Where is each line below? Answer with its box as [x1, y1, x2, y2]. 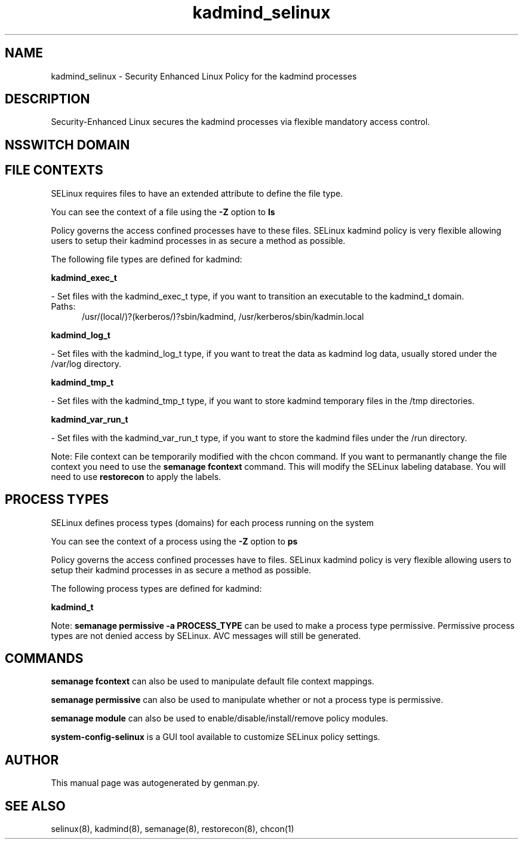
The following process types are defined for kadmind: [51, 583, 262, 594]
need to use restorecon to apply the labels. [51, 471, 221, 482]
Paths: [51, 301, 76, 311]
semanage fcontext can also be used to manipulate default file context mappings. [51, 676, 374, 687]
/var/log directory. [51, 358, 122, 369]
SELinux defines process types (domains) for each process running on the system [51, 517, 374, 528]
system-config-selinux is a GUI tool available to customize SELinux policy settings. [51, 732, 380, 742]
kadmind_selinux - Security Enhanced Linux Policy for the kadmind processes [51, 71, 357, 81]
